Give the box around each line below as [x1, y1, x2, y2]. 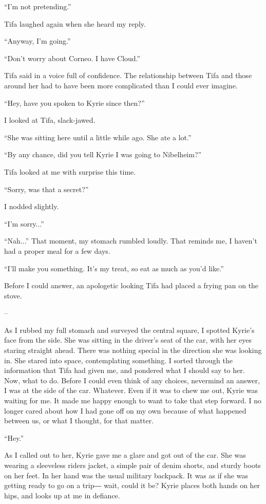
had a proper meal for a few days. [4, 245, 110, 256]
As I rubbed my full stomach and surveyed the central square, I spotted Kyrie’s [4, 324, 255, 335]
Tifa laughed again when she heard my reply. [4, 18, 146, 29]
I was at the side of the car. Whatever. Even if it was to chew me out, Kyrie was [4, 385, 258, 396]
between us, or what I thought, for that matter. [4, 415, 154, 426]
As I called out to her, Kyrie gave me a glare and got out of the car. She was [4, 450, 246, 460]
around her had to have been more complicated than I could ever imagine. [4, 80, 238, 90]
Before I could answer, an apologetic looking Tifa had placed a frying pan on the [4, 280, 259, 291]
